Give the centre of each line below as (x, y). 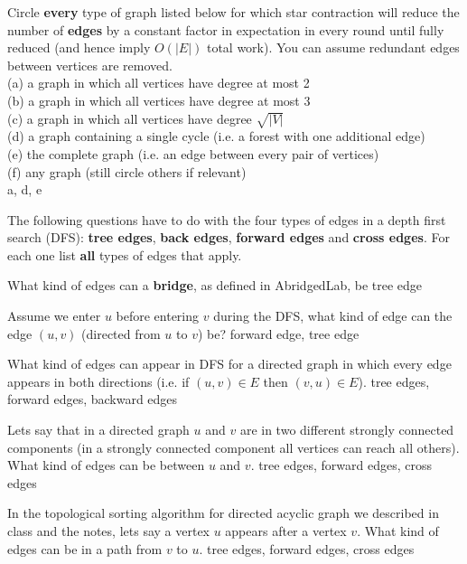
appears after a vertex (286, 531)
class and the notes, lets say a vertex (108, 531)
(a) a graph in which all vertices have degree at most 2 (159, 83)
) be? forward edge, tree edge (278, 333)
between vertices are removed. (90, 65)
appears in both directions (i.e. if (98, 381)
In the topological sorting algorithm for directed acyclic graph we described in (223, 513)
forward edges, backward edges (93, 399)
